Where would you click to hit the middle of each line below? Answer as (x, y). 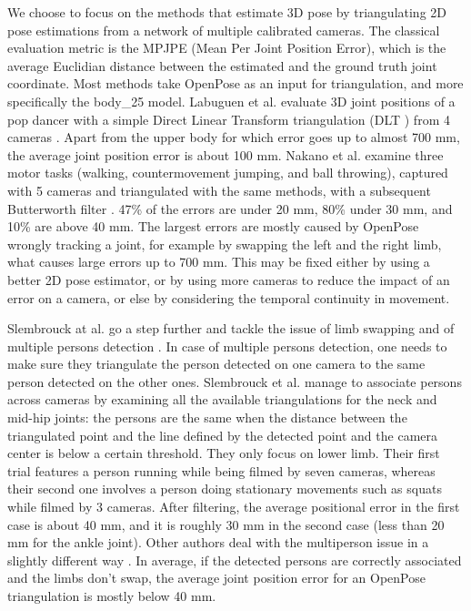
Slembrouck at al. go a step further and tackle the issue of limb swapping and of (231, 328)
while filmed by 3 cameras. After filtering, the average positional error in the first (234, 507)
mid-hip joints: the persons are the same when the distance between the (207, 418)
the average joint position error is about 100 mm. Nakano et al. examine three (225, 154)
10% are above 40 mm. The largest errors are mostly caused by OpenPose (213, 226)
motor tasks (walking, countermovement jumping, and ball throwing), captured (228, 173)
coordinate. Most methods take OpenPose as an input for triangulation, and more (235, 83)
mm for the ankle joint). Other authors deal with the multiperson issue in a (218, 542)
